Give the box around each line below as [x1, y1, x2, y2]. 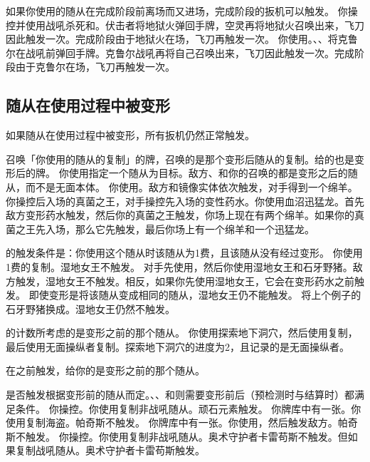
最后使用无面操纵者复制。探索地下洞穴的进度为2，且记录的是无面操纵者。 [6, 339, 349, 354]
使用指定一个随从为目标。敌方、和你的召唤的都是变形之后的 [68, 165, 348, 180]
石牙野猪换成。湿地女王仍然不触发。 [6, 301, 175, 316]
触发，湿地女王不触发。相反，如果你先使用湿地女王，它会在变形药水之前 [15, 273, 354, 288]
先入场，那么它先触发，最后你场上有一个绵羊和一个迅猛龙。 [35, 221, 314, 236]
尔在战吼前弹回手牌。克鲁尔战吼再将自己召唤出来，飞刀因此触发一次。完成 [6, 45, 354, 60]
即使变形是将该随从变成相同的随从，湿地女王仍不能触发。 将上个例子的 [28, 287, 361, 302]
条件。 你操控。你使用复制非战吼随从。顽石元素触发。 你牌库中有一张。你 [15, 401, 361, 416]
